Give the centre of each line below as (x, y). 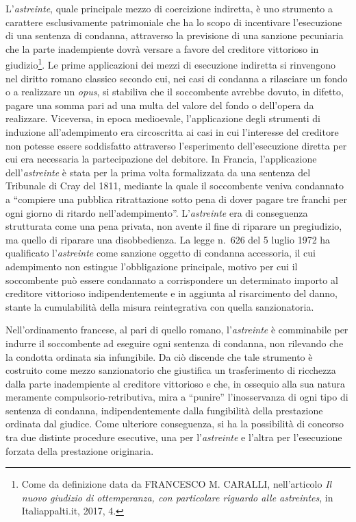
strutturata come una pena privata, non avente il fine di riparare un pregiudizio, (174, 226)
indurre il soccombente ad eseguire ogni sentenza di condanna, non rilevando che (175, 343)
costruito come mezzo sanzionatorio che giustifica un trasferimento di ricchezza (171, 370)
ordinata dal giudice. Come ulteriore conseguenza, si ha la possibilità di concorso (175, 424)
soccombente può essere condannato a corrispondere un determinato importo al (172, 280)
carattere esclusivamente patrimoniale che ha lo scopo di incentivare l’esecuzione (174, 22)
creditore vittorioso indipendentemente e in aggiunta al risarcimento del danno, (171, 293)
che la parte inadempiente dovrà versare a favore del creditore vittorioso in (162, 48)
